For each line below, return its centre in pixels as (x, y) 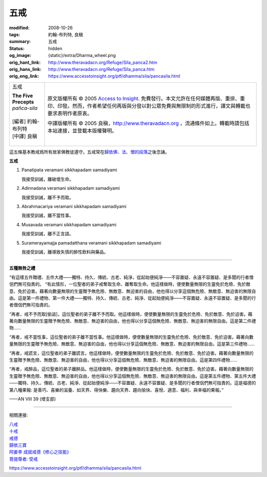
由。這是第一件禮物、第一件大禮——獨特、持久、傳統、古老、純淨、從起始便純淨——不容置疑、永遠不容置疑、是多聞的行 (133, 298)
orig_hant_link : (25, 62)
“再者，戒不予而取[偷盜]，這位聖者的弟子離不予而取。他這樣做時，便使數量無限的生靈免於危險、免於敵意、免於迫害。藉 (131, 314)
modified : (19, 28)
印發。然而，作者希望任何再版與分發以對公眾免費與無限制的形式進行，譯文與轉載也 (154, 106)
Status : (17, 48)
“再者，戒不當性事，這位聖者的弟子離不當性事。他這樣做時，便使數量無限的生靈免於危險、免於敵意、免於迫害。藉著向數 (132, 337)
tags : (15, 34)
